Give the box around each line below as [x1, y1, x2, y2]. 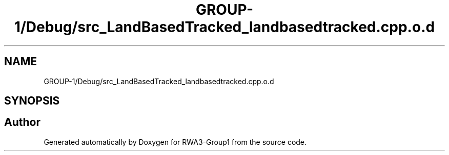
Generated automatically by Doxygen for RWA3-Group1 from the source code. [44, 137, 307, 146]
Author [4, 116, 40, 129]
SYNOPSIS [4, 94, 60, 108]
